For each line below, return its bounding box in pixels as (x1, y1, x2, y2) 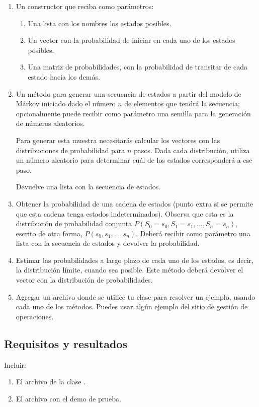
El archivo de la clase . (16, 376, 86, 387)
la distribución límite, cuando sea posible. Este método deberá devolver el (16, 264, 243, 275)
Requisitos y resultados (4, 335, 127, 351)
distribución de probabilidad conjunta (16, 218, 132, 229)
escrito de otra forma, (16, 228, 82, 238)
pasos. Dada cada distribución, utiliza (134, 145, 250, 155)
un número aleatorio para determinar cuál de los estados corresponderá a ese (16, 155, 252, 165)
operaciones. (16, 311, 54, 321)
